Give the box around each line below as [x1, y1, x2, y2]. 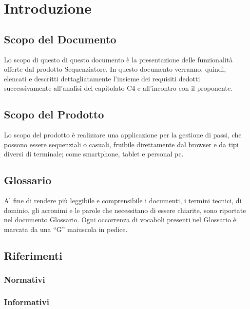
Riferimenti [4, 248, 62, 263]
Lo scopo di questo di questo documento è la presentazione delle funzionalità [4, 54, 233, 64]
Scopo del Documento [4, 31, 116, 46]
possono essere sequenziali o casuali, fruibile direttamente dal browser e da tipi [4, 139, 239, 149]
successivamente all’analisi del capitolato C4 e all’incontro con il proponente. [4, 83, 232, 93]
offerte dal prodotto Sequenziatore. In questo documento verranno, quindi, [4, 64, 226, 74]
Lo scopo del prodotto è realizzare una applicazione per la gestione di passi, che [4, 130, 242, 140]
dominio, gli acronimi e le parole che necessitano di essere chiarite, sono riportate [4, 205, 246, 215]
